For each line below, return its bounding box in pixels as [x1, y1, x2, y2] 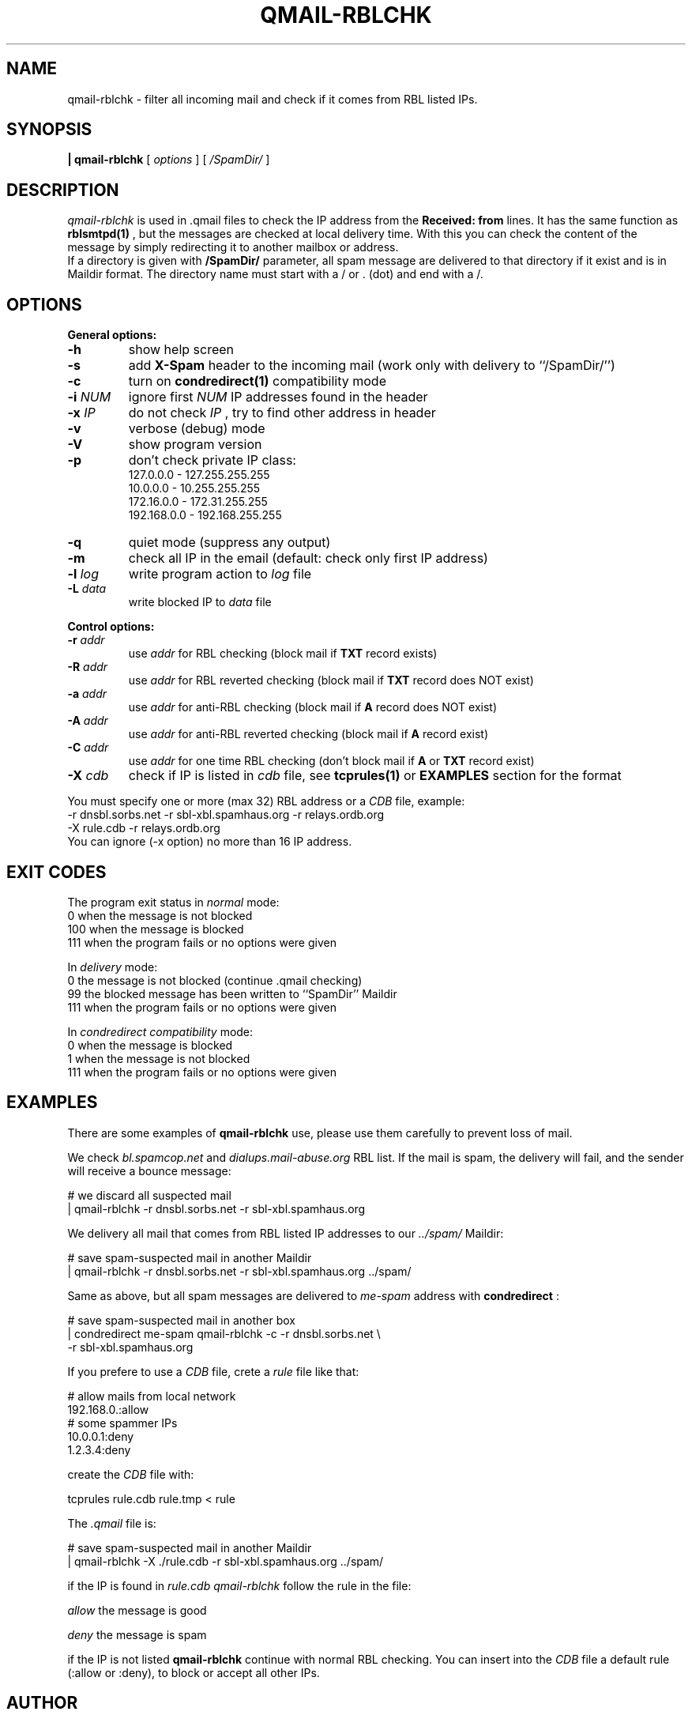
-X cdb [67, 767, 109, 784]
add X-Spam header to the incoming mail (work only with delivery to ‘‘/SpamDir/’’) [128, 357, 615, 374]
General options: [67, 328, 157, 342]
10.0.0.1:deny [67, 1429, 134, 1443]
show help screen [128, 341, 234, 358]
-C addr [67, 741, 109, 755]
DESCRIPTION [6, 179, 119, 200]
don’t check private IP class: [128, 452, 296, 469]
